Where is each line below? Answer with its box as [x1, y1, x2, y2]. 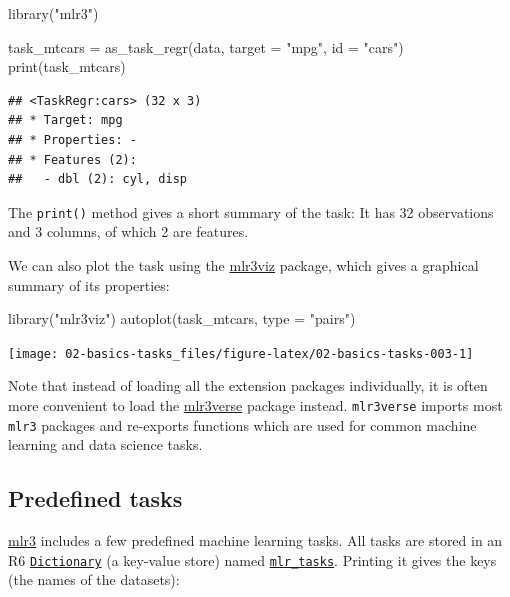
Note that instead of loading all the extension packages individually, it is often [8, 375, 488, 396]
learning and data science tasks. [8, 434, 203, 455]
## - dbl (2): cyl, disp [8, 172, 187, 187]
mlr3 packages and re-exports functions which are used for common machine [8, 414, 477, 435]
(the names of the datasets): [8, 569, 180, 590]
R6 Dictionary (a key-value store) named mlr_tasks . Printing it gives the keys [8, 549, 497, 570]
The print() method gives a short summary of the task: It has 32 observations [8, 201, 494, 222]
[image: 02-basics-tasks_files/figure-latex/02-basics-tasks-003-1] [8, 346, 474, 361]
